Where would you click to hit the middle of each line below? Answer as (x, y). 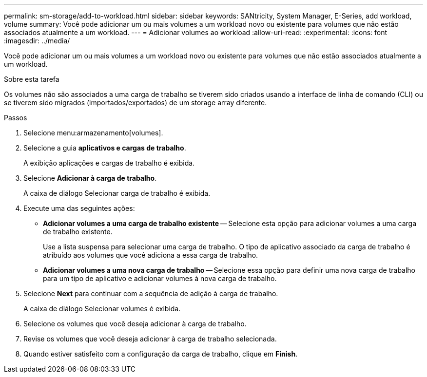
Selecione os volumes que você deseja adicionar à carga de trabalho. (135, 324)
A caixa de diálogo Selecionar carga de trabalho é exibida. (117, 193)
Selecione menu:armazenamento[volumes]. (93, 133)
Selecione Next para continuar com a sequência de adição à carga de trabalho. (151, 293)
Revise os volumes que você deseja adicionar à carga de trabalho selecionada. (150, 339)
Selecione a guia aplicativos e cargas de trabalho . (105, 148)
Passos (16, 118)
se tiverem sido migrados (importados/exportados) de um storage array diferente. (136, 103)
